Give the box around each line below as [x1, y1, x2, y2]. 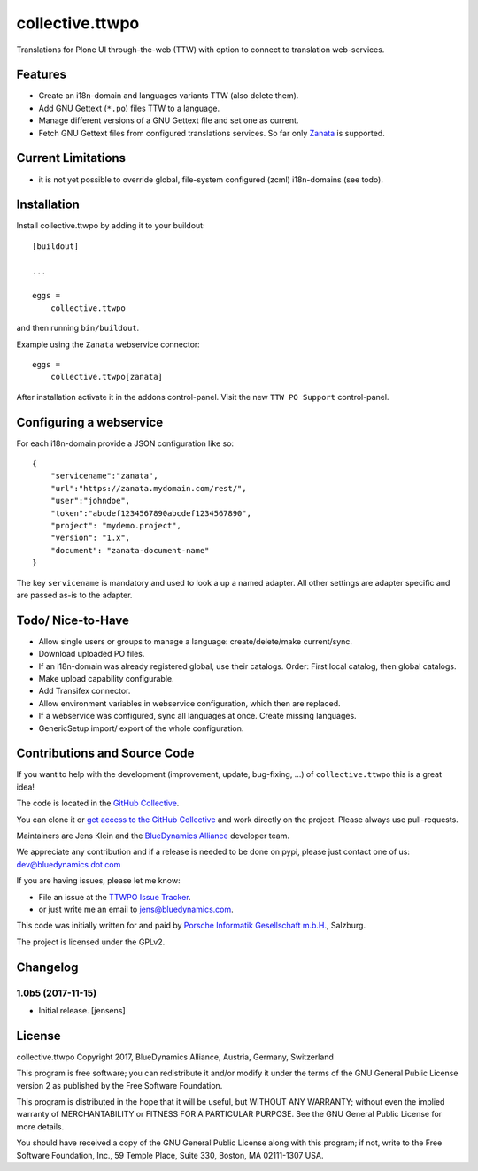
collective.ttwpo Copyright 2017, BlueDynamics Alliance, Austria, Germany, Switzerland [16, 1052, 334, 1062]
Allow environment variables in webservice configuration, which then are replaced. [38, 697, 341, 708]
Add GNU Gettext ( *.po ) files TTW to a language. [38, 103, 220, 113]
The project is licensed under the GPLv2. [16, 936, 166, 947]
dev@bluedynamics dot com [16, 859, 121, 869]
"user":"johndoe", [50, 496, 131, 506]
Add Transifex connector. [38, 686, 131, 697]
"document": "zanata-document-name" [50, 545, 210, 555]
